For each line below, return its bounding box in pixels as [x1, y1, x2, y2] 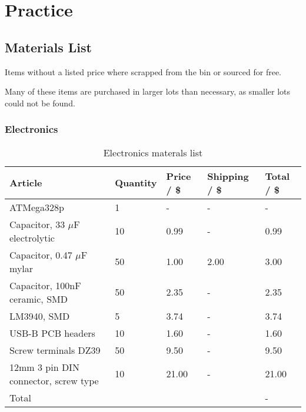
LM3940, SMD [9, 309, 70, 323]
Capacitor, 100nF [9, 278, 81, 292]
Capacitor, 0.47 [9, 247, 72, 262]
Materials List [5, 38, 92, 56]
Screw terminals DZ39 [9, 343, 101, 357]
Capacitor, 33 [9, 217, 65, 231]
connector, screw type [9, 373, 99, 387]
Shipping [207, 169, 249, 183]
